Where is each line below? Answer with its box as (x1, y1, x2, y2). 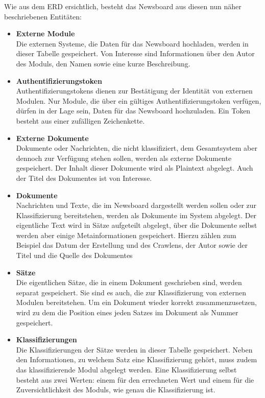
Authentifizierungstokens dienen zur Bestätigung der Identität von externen (16, 85, 253, 96)
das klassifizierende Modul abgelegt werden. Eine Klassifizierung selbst (16, 364, 237, 374)
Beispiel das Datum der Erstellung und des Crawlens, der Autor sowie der (16, 240, 248, 250)
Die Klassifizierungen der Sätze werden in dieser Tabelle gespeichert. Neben (16, 344, 253, 355)
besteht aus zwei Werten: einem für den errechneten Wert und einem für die (16, 374, 254, 385)
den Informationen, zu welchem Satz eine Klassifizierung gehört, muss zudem (16, 354, 257, 365)
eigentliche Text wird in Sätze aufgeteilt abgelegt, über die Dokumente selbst (16, 220, 257, 230)
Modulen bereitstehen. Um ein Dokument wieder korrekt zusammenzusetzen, (16, 297, 257, 308)
